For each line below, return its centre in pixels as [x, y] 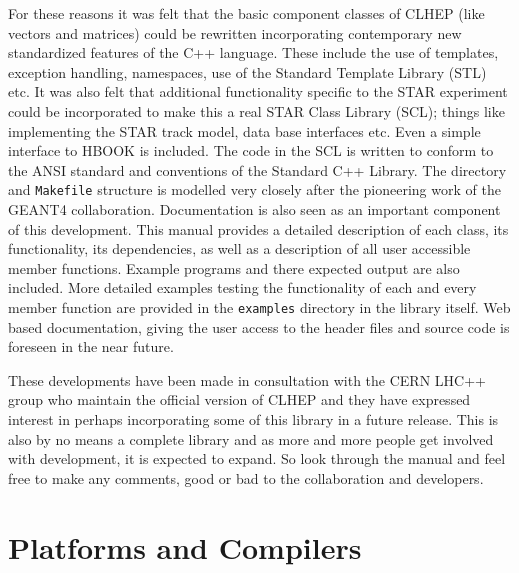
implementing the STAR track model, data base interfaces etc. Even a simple [244, 130]
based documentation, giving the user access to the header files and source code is [259, 326]
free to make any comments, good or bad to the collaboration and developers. [246, 477]
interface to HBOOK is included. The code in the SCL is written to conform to [251, 150]
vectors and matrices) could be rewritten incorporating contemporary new [235, 32]
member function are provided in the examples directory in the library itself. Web [259, 306]
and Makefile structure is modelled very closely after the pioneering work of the [254, 189]
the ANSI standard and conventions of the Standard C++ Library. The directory [257, 169]
